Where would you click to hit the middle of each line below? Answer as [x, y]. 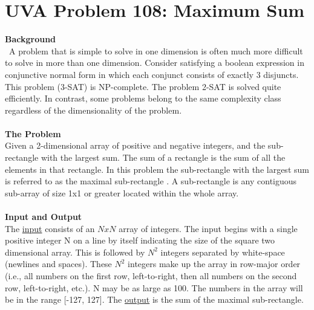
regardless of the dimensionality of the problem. [93, 110]
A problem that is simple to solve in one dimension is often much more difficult [156, 50]
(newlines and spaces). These [58, 264]
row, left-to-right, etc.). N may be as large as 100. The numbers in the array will [154, 287]
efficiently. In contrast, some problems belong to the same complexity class [143, 98]
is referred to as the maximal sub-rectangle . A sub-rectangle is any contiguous [151, 181]
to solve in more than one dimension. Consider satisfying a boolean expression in [155, 63]
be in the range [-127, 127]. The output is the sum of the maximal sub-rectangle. [154, 299]
